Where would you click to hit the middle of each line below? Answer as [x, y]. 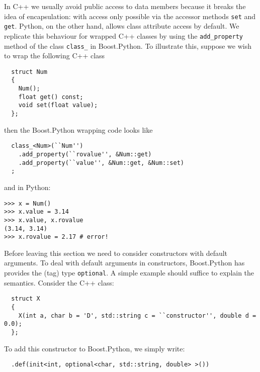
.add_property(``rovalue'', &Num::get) [85, 154]
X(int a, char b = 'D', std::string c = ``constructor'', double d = [137, 315]
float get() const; [51, 97]
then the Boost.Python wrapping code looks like [78, 129]
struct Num [29, 72]
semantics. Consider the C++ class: [59, 282]
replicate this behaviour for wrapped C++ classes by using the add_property [123, 35]
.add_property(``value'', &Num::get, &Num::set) [101, 163]
